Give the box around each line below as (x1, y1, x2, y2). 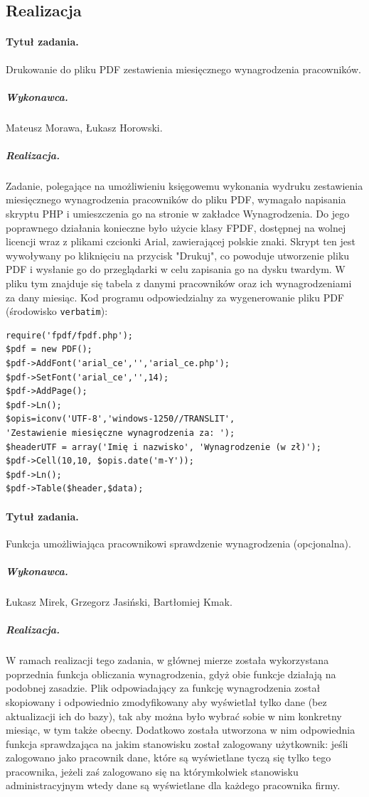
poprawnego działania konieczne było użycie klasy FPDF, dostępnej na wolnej (6, 220, 346, 235)
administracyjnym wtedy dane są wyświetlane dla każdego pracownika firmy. (6, 778, 341, 793)
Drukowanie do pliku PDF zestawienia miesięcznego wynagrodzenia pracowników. (6, 61, 361, 76)
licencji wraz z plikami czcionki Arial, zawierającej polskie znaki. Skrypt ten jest (6, 234, 355, 249)
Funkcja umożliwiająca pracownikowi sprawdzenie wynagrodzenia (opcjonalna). (6, 535, 351, 550)
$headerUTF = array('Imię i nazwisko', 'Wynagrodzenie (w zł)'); (6, 442, 321, 452)
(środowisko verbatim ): (6, 304, 108, 319)
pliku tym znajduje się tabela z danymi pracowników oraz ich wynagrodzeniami (6, 276, 352, 291)
